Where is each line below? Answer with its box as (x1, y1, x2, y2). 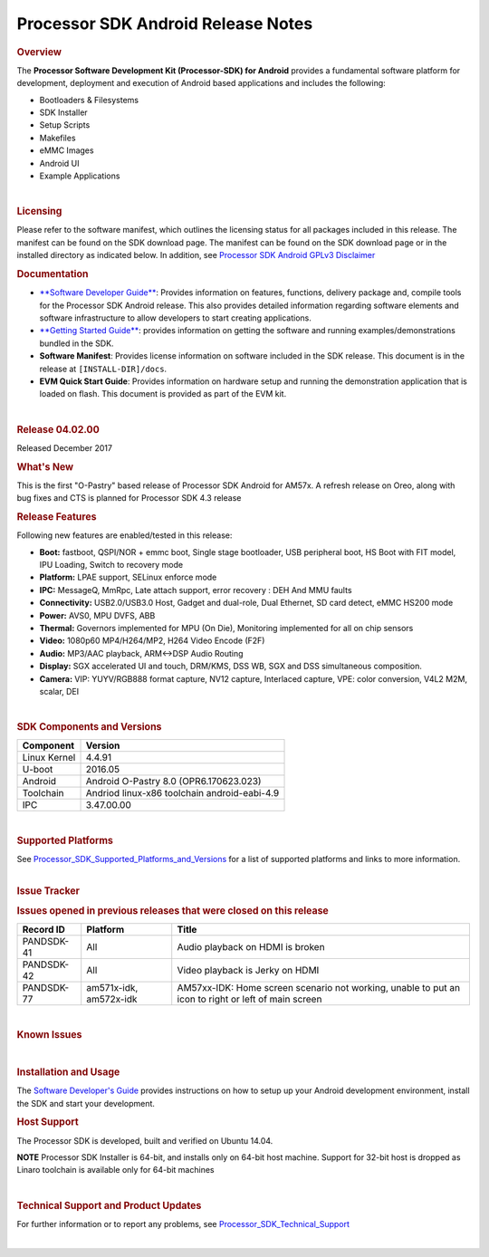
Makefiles (39, 132, 76, 143)
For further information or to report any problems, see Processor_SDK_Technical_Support (16, 1218, 350, 1229)
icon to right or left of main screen (177, 993, 322, 1005)
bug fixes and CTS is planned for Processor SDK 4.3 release (16, 493, 242, 504)
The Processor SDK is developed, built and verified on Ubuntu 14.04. (16, 1135, 273, 1146)
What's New (16, 460, 74, 473)
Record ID (22, 924, 65, 936)
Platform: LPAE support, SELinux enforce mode (39, 571, 217, 583)
